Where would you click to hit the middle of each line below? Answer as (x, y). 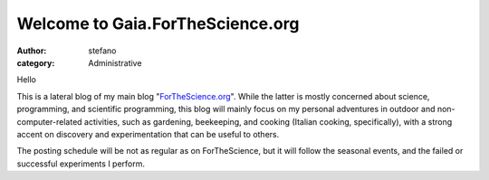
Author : (32, 51)
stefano (102, 51)
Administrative (115, 62)
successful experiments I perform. (81, 164)
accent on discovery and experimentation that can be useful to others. (148, 134)
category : (36, 62)
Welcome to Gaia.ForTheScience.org (158, 24)
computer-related (49, 121)
